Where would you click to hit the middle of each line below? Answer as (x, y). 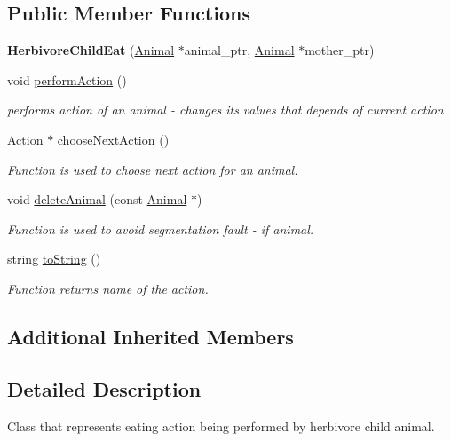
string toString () (54, 259)
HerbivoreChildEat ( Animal (91, 50)
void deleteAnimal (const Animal (97, 199)
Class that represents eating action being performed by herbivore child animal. (221, 425)
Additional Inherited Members (150, 336)
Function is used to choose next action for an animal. (153, 169)
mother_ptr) (340, 50)
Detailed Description (104, 388)
